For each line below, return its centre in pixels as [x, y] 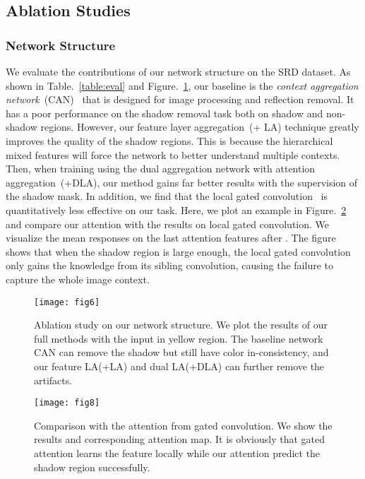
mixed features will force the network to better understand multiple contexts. [173, 154]
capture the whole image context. [78, 279]
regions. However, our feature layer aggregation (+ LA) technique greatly [200, 127]
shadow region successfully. [92, 467]
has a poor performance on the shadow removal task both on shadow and [164, 113]
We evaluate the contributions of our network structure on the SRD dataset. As [178, 71]
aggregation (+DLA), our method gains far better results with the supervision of [182, 182]
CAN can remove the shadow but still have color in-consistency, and [181, 352]
